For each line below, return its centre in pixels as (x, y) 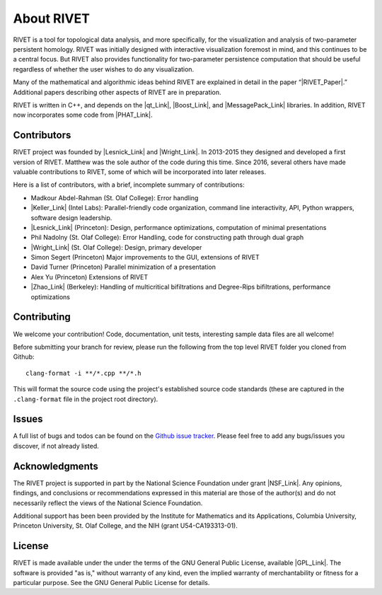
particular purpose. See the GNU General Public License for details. (111, 582)
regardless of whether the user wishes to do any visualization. (104, 69)
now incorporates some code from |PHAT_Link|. (83, 115)
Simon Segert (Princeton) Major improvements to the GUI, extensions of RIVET (145, 258)
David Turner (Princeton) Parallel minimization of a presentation (123, 267)
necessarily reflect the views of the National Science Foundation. (108, 503)
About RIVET (51, 18)
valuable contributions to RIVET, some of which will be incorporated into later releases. (140, 172)
